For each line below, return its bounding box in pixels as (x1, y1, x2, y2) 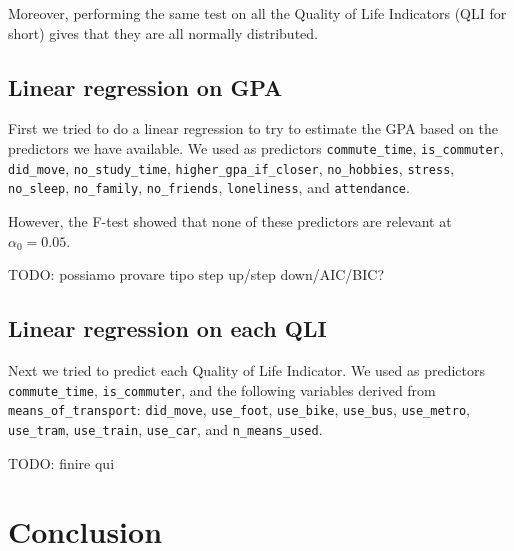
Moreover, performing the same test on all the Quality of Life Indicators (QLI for (8, 3, 507, 23)
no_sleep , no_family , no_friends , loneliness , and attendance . (8, 177, 410, 198)
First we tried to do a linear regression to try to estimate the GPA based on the (8, 118, 498, 139)
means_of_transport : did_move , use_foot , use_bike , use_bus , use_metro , (8, 399, 470, 420)
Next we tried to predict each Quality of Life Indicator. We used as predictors (8, 359, 485, 380)
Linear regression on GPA (8, 71, 283, 102)
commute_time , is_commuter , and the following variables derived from (8, 379, 436, 400)
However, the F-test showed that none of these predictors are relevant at (8, 210, 452, 231)
